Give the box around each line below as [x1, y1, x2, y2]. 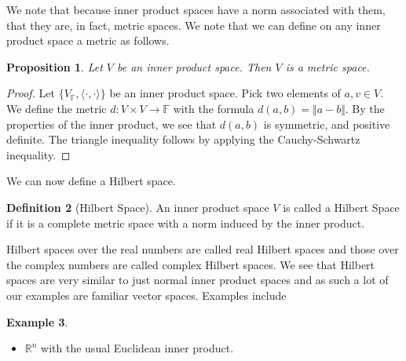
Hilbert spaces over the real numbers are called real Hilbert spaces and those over [6, 241, 399, 257]
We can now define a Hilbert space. [6, 173, 176, 189]
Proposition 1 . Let [6, 58, 103, 75]
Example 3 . [6, 313, 68, 330]
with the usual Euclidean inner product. [41, 340, 234, 356]
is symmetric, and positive [263, 115, 390, 132]
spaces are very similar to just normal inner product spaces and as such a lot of [6, 272, 389, 288]
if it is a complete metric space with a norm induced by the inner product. [6, 214, 365, 231]
